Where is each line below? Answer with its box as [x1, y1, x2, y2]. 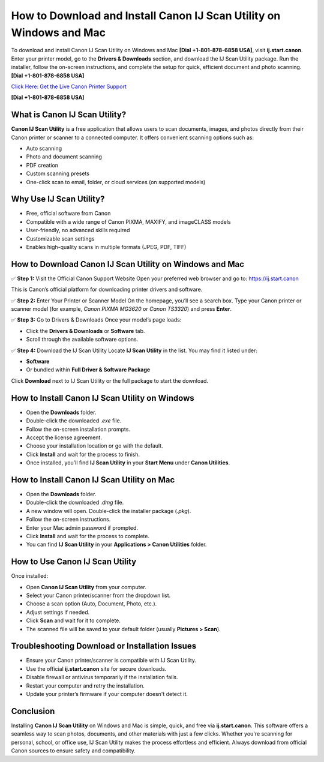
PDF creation [26, 161, 59, 169]
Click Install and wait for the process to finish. [26, 451, 140, 458]
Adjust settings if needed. [26, 608, 90, 616]
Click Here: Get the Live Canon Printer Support [11, 83, 127, 90]
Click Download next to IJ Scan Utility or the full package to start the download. [11, 377, 209, 384]
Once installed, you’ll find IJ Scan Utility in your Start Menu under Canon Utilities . [26, 459, 230, 466]
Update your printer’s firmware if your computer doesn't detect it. [26, 691, 188, 698]
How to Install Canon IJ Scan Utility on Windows [11, 393, 194, 403]
